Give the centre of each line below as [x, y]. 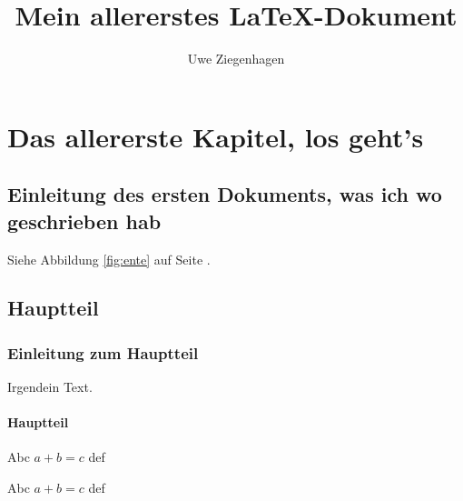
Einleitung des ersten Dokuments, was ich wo [225, 194]
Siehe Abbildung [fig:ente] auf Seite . [109, 259]
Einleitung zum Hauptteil [103, 352]
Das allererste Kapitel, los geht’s [216, 136]
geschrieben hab [84, 220]
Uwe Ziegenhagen [236, 59]
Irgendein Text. [50, 387]
